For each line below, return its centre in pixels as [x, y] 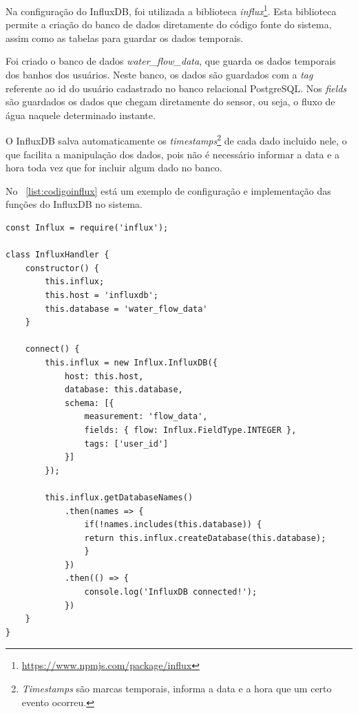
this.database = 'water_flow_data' [126, 309]
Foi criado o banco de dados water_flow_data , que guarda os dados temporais [171, 61]
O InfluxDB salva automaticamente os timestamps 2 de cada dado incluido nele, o [176, 140]
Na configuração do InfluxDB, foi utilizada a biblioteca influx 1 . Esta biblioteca [171, 10]
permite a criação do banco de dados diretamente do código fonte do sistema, [169, 24]
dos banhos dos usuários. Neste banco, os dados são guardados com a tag [159, 75]
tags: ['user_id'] [126, 444]
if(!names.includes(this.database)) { [173, 525]
